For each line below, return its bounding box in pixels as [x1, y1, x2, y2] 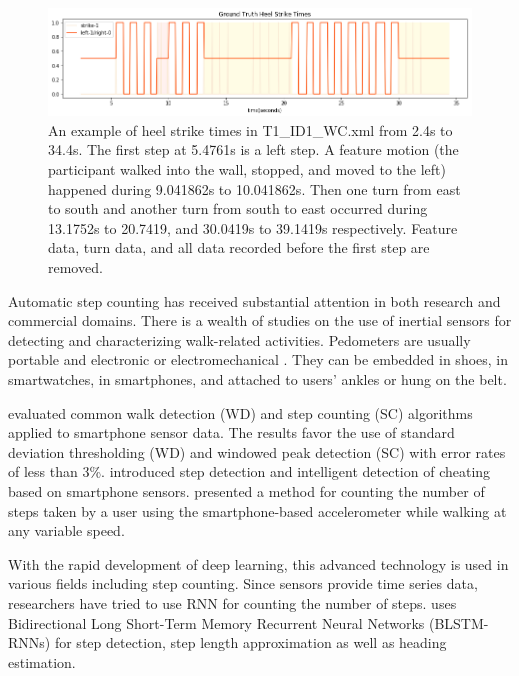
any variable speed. [8, 520, 125, 541]
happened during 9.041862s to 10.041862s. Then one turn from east [48, 178, 461, 199]
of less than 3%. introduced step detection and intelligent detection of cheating [8, 461, 491, 482]
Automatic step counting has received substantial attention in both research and [8, 290, 501, 311]
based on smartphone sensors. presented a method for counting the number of [8, 480, 485, 501]
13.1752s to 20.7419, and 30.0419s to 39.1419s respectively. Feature [48, 217, 458, 238]
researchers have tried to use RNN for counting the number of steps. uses [8, 592, 457, 613]
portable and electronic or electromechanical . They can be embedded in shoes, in [8, 349, 509, 370]
